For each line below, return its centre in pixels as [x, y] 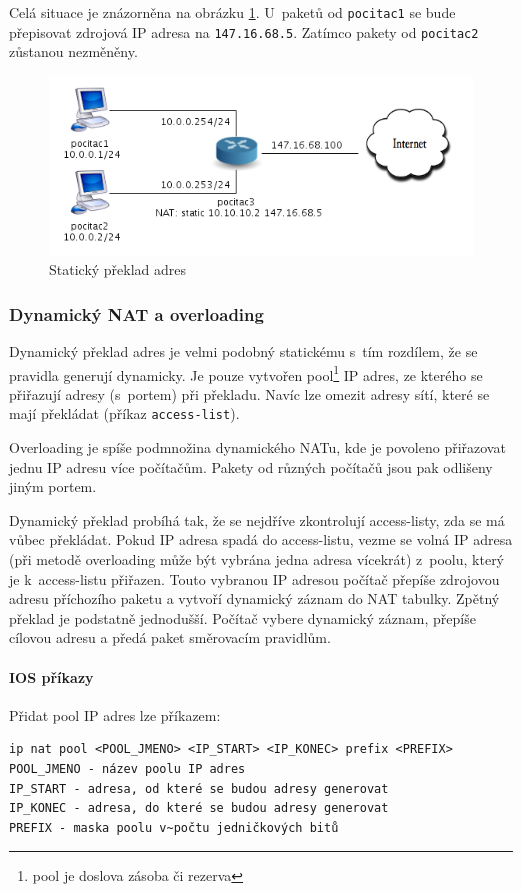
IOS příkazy [51, 676]
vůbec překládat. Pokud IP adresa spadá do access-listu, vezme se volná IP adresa [261, 539]
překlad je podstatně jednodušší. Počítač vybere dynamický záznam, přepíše [242, 617]
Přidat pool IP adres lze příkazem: [115, 714]
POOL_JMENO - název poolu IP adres [127, 769]
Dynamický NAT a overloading [136, 313]
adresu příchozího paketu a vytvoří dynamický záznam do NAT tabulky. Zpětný [254, 598]
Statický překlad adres [118, 269]
